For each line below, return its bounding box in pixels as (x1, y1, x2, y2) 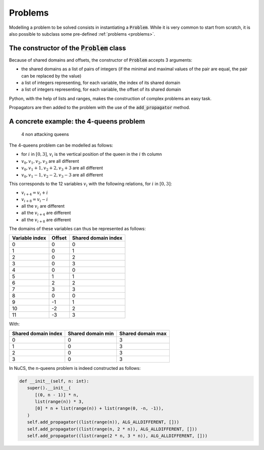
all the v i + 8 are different (21, 216, 71, 224)
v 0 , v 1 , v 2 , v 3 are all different (21, 158, 79, 165)
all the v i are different (21, 203, 65, 210)
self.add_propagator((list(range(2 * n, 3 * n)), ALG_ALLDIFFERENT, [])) (27, 433, 208, 438)
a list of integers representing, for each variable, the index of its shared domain (21, 80, 180, 86)
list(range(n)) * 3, (35, 399, 84, 404)
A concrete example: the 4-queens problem (9, 117, 145, 126)
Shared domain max (119, 330, 167, 337)
